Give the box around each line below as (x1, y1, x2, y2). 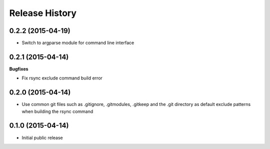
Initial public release (21, 134, 63, 140)
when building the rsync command (21, 108, 93, 114)
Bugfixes (9, 65, 28, 72)
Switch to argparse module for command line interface (21, 40, 134, 46)
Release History (9, 7, 77, 18)
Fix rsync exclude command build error (21, 75, 102, 81)
